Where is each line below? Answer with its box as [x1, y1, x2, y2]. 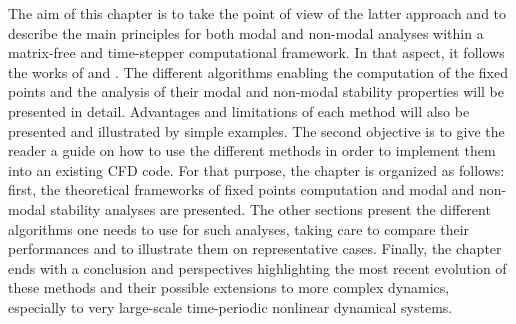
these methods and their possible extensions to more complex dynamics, [8, 277, 450, 298]
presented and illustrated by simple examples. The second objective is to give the [8, 120, 505, 141]
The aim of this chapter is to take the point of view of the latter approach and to [8, 3, 507, 23]
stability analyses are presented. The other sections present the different [50, 198, 491, 219]
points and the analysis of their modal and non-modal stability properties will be [8, 81, 505, 102]
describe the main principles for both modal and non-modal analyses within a [8, 22, 484, 43]
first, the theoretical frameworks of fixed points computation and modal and [8, 179, 475, 200]
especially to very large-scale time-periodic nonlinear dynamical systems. [8, 296, 453, 317]
